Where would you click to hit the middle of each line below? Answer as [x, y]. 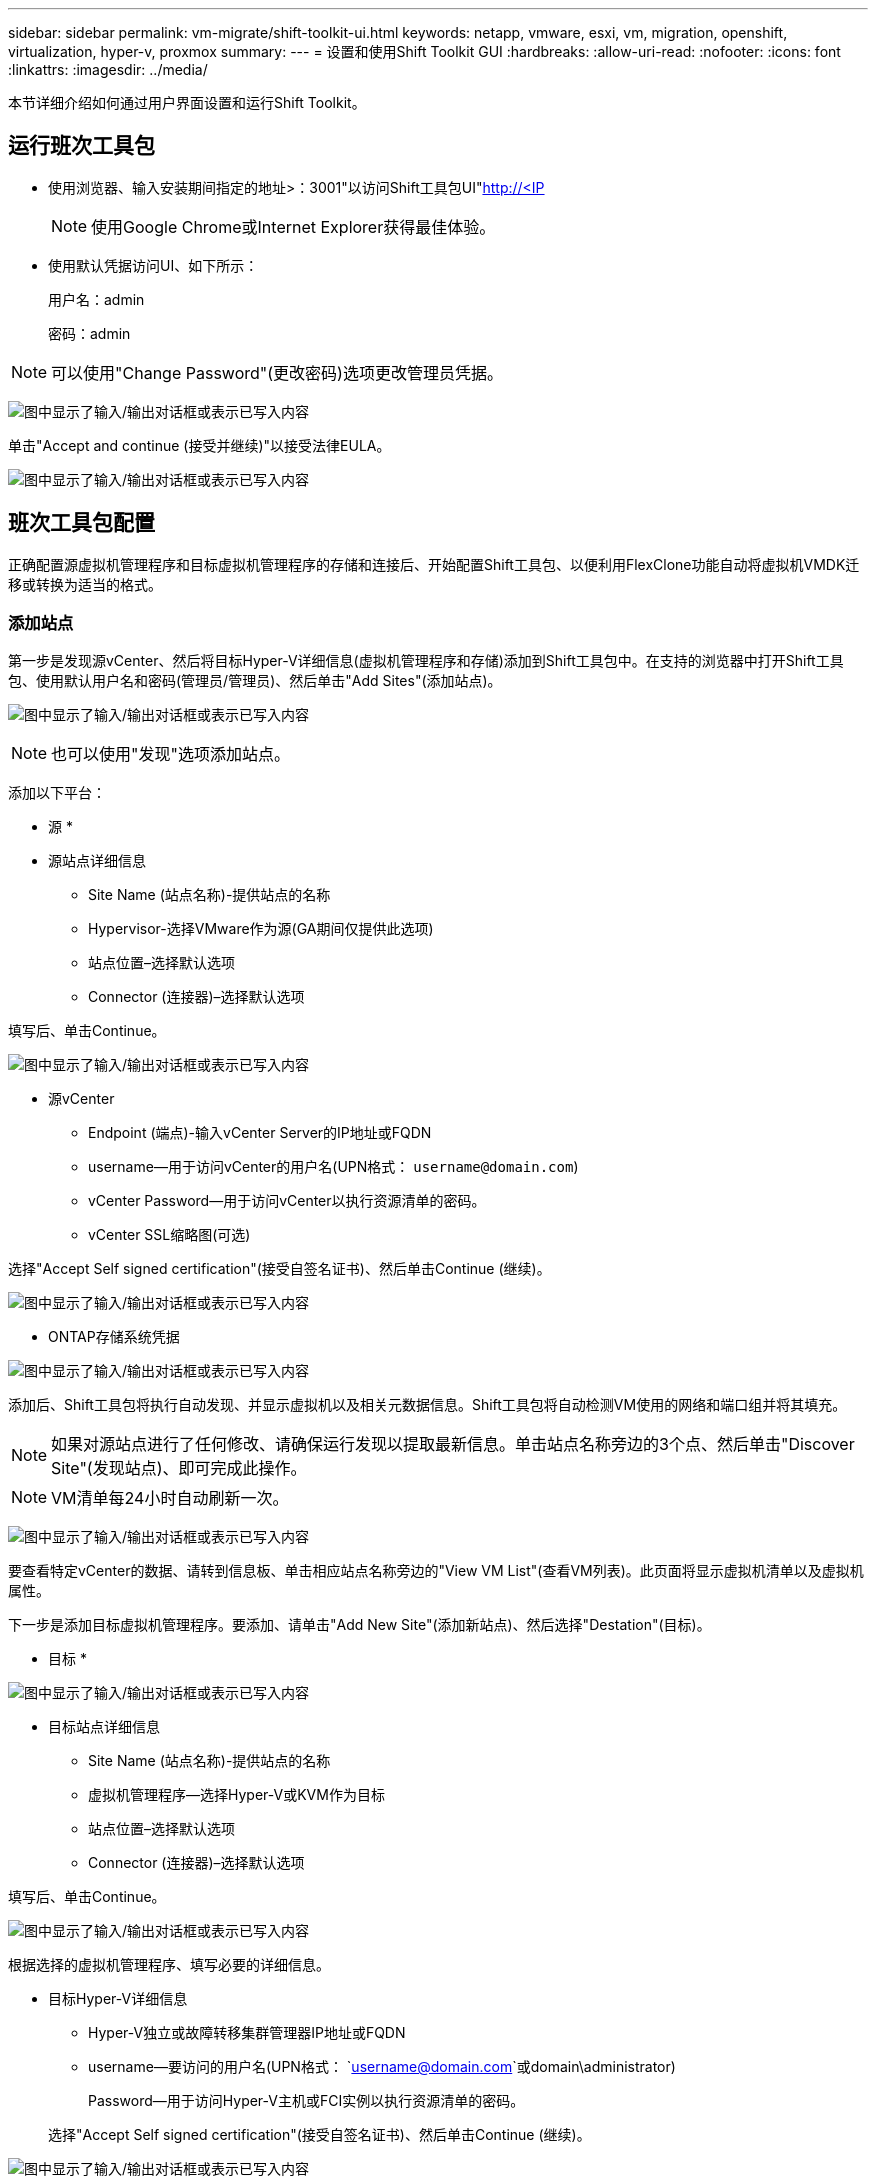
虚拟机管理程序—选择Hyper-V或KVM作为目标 [236, 1795]
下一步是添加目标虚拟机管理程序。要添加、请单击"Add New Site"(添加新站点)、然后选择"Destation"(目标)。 [359, 1625]
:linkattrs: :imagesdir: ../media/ [108, 69]
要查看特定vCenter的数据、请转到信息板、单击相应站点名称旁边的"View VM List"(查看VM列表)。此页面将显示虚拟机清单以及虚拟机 [436, 1571]
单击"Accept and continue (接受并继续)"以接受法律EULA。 [199, 445]
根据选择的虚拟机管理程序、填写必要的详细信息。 [169, 1965]
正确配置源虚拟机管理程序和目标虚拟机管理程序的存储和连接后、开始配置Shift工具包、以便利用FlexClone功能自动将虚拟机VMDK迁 [434, 564]
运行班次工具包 [81, 146]
